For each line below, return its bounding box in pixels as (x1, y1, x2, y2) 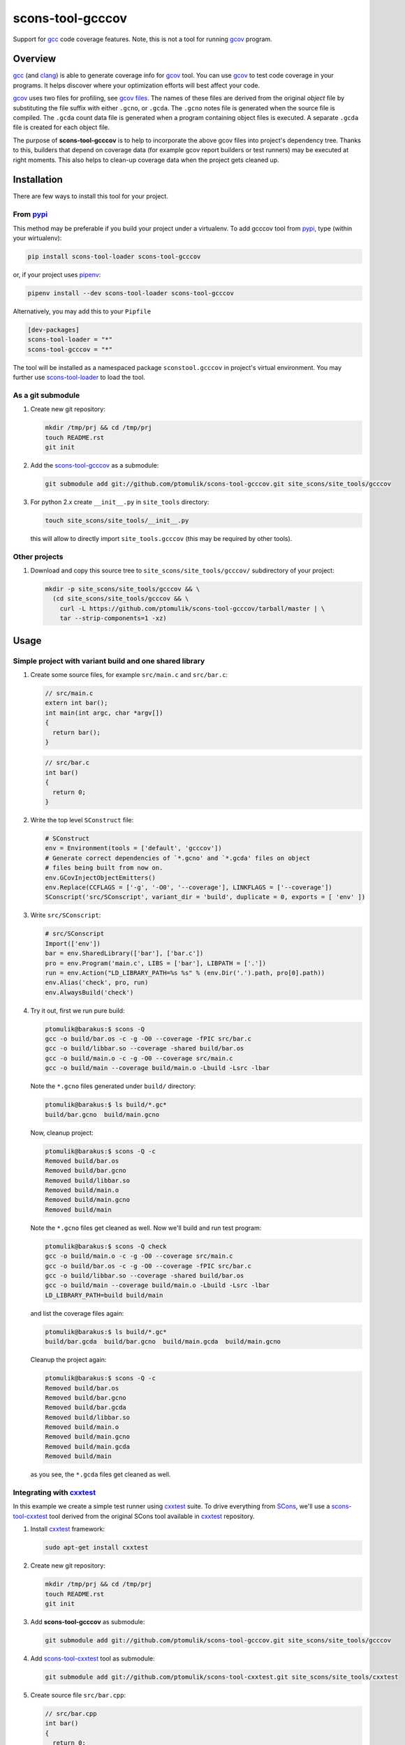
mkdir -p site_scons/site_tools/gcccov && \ (45, 585, 200, 593)
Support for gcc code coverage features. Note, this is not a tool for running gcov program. (13, 35, 272, 43)
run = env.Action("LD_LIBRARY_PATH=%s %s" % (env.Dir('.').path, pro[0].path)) (45, 969, 325, 977)
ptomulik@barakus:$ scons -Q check (45, 1242, 167, 1250)
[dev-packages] (27, 325, 80, 334)
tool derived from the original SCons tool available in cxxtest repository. (49, 1512, 255, 1520)
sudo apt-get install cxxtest (45, 1543, 149, 1552)
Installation (13, 174, 63, 186)
